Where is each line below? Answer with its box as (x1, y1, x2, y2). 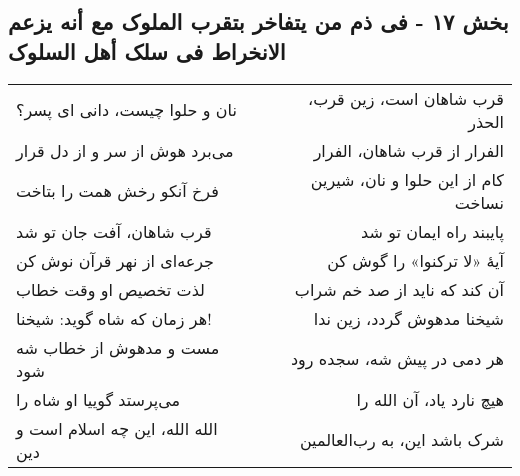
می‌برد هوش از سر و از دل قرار (16, 138, 234, 162)
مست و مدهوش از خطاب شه (16, 335, 220, 359)
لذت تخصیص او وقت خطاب (16, 277, 205, 301)
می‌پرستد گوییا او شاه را (16, 387, 181, 411)
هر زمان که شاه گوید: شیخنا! (16, 306, 212, 330)
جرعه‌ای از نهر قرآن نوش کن (16, 248, 214, 272)
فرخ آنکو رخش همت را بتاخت (16, 179, 219, 203)
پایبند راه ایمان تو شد (361, 219, 504, 243)
